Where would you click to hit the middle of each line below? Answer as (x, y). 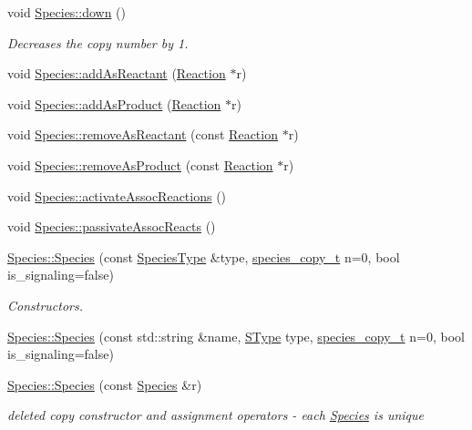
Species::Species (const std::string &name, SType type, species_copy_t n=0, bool (236, 336)
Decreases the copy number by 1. (98, 42)
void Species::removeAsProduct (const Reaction (140, 164)
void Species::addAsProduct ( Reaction (114, 103)
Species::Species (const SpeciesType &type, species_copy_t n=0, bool (204, 256)
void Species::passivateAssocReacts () (112, 226)
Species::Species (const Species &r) (105, 384)
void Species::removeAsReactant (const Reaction (143, 134)
